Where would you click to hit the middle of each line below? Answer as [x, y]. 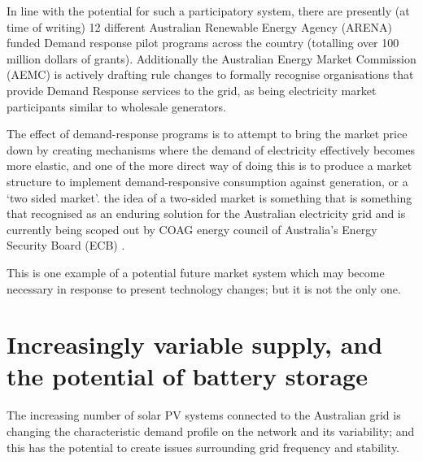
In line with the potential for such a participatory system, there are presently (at [208, 11]
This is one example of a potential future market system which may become [196, 272]
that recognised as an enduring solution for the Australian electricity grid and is [206, 213]
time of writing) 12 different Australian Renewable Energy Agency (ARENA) [199, 26]
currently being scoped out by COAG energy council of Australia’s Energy [192, 229]
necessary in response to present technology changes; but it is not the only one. [204, 288]
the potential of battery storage [187, 376]
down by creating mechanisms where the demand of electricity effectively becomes [211, 149]
